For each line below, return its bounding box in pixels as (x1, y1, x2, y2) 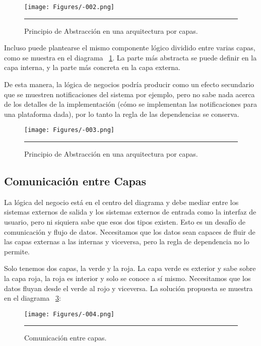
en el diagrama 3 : (4, 293, 61, 303)
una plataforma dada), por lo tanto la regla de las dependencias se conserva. (4, 108, 239, 119)
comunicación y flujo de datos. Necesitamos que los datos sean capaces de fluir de (4, 226, 255, 237)
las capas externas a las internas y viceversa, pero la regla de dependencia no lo (4, 236, 249, 247)
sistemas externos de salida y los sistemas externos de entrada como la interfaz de (4, 206, 256, 217)
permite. (4, 246, 30, 256)
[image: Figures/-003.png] (24, 126, 114, 134)
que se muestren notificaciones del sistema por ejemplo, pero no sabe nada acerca (4, 89, 255, 99)
